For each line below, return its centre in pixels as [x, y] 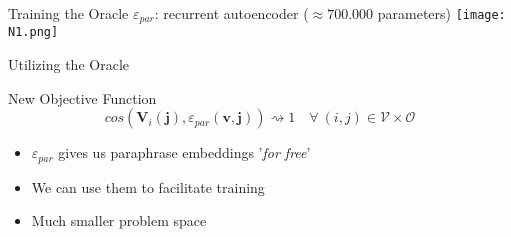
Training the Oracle [68, 13]
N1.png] [33, 32]
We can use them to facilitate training [148, 186]
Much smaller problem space [119, 220]
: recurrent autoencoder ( [231, 13]
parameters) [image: [441, 13]
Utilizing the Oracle [68, 64]
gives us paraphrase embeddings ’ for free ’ [184, 152]
